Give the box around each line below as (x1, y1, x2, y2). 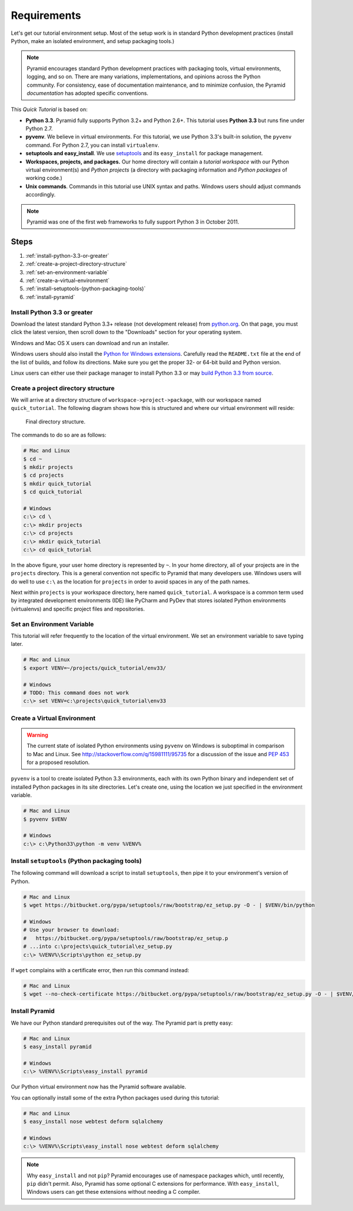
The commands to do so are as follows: (11, 431, 106, 439)
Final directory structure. (25, 418, 86, 425)
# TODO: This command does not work (23, 689, 129, 696)
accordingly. (25, 191, 56, 198)
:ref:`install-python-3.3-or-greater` (25, 252, 109, 259)
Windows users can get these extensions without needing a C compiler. (26, 1189, 201, 1196)
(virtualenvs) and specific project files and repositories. (11, 605, 145, 612)
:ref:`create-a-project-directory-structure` (25, 260, 128, 268)
